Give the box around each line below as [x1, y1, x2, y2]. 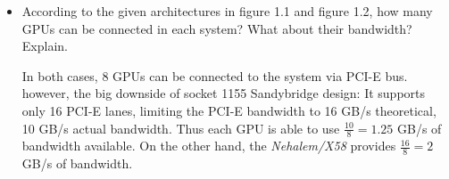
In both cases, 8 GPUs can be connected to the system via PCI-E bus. [21, 66, 408, 85]
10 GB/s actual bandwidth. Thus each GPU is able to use [21, 118, 340, 137]
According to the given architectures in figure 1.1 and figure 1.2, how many [21, 2, 433, 20]
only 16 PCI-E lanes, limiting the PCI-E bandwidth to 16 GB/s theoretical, [21, 101, 437, 119]
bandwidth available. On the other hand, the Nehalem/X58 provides [21, 136, 396, 155]
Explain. [21, 37, 68, 55]
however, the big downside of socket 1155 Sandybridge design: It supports [21, 84, 426, 102]
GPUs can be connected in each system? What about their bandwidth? [21, 19, 412, 37]
